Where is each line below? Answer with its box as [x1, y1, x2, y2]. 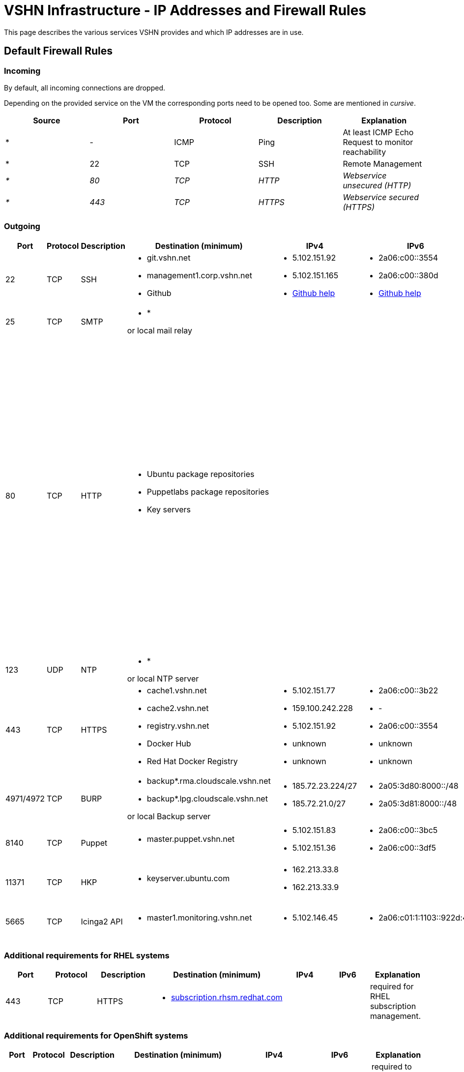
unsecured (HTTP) [343, 180, 411, 190]
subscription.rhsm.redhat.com [171, 992, 283, 1003]
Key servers [146, 504, 191, 514]
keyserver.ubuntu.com [146, 873, 230, 883]
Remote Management [343, 158, 422, 169]
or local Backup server [127, 811, 211, 821]
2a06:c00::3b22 [378, 685, 438, 695]
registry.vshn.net [146, 720, 209, 731]
